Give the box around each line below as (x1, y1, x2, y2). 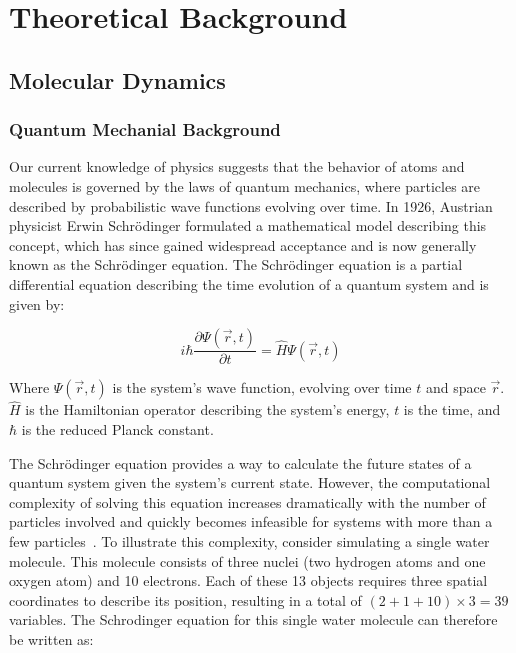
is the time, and (403, 399, 501, 420)
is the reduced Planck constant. (21, 418, 214, 439)
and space (425, 377, 486, 398)
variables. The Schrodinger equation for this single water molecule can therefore (9, 609, 498, 630)
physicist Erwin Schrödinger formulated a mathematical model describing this (9, 215, 487, 236)
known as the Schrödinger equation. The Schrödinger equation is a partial (9, 254, 463, 275)
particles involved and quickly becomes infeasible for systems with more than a (9, 511, 493, 532)
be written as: (9, 628, 94, 649)
